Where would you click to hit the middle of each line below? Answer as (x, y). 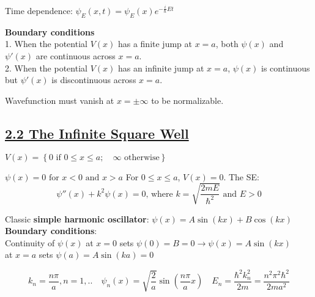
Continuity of (30, 242)
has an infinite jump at (161, 68)
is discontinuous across (94, 80)
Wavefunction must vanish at (60, 100)
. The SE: (241, 176)
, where (159, 194)
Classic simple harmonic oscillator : (77, 218)
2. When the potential (46, 68)
